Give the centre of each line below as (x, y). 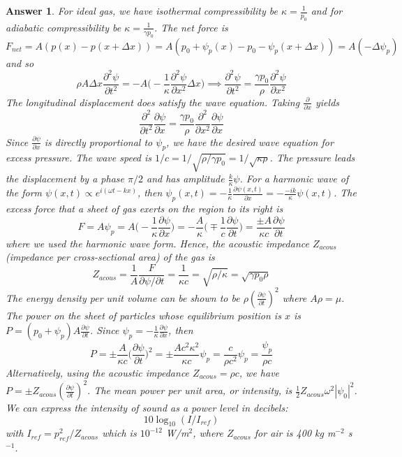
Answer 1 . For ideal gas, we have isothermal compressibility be (142, 10)
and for (327, 10)
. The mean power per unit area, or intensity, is (190, 390)
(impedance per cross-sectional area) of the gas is (110, 257)
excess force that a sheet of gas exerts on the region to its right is (144, 209)
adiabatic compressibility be (64, 27)
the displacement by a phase (65, 179)
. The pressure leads (312, 158)
